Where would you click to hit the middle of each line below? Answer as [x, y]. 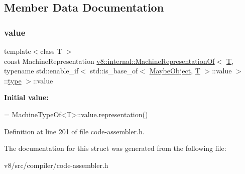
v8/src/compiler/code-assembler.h [56, 165]
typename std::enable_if [41, 71]
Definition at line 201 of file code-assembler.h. [74, 131]
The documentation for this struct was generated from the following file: [115, 148]
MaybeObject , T [175, 71]
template [18, 51]
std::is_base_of [114, 71]
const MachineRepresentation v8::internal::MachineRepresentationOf [109, 61]
